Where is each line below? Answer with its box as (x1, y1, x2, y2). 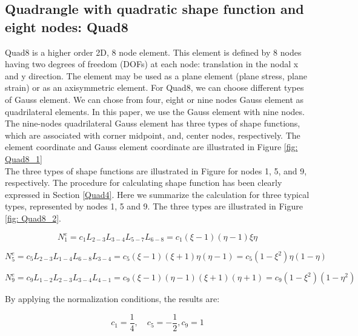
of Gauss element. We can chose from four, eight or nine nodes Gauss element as (5, 93, 304, 105)
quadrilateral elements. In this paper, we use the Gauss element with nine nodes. (5, 105, 305, 117)
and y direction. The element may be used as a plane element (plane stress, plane (5, 69, 307, 82)
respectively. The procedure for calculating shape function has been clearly (5, 176, 282, 189)
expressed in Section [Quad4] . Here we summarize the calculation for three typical (5, 188, 310, 200)
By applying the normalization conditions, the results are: (5, 292, 220, 305)
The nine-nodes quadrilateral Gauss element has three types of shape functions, (5, 117, 300, 130)
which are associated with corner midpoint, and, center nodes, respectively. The (5, 128, 300, 141)
